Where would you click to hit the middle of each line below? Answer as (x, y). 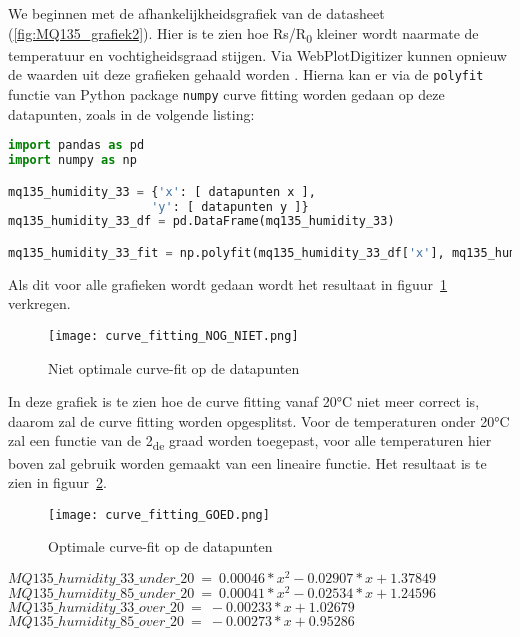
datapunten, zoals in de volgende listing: (131, 113)
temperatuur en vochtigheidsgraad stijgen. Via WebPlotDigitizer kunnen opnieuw (257, 54)
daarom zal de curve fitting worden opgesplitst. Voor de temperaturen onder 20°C (259, 420)
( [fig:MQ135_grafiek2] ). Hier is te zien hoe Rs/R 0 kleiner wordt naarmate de (243, 34)
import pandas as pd (76, 145)
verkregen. (39, 303)
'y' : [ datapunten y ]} (230, 206)
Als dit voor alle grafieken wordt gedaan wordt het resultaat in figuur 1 (228, 283)
